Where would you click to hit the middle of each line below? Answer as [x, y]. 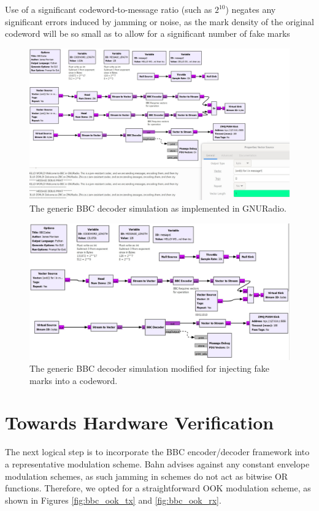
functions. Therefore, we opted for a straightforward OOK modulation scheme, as [158, 488]
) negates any [251, 9]
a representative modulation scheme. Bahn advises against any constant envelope [157, 464]
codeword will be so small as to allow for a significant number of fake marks [148, 33]
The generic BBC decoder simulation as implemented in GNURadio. [158, 208]
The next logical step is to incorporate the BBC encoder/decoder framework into [157, 452]
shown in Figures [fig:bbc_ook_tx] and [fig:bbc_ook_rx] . [113, 500]
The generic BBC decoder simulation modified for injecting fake [150, 368]
